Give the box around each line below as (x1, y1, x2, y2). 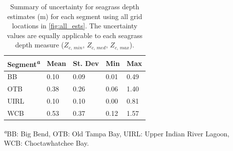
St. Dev (73, 58, 99, 68)
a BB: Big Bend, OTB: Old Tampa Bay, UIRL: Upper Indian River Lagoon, (4, 127, 230, 138)
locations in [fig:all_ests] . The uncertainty (12, 21, 138, 31)
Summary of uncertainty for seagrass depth (10, 1, 139, 11)
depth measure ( (15, 40, 64, 50)
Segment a (7, 57, 40, 69)
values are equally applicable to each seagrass (7, 30, 143, 40)
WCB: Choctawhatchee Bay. (4, 138, 89, 148)
